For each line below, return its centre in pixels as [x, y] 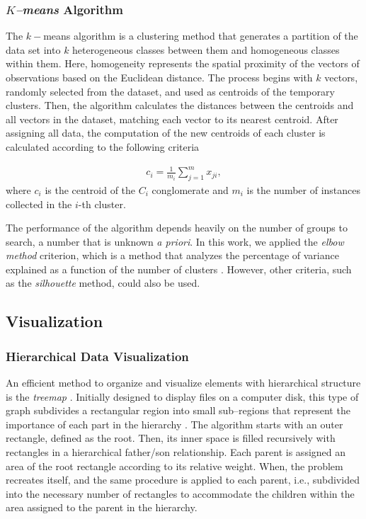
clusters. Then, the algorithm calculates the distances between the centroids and [180, 105]
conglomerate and [190, 189]
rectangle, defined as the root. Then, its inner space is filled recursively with [171, 438]
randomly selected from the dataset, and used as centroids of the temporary [170, 91]
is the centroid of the [90, 189]
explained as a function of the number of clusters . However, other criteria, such [179, 269]
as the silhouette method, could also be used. [103, 283]
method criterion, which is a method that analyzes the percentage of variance [172, 255]
